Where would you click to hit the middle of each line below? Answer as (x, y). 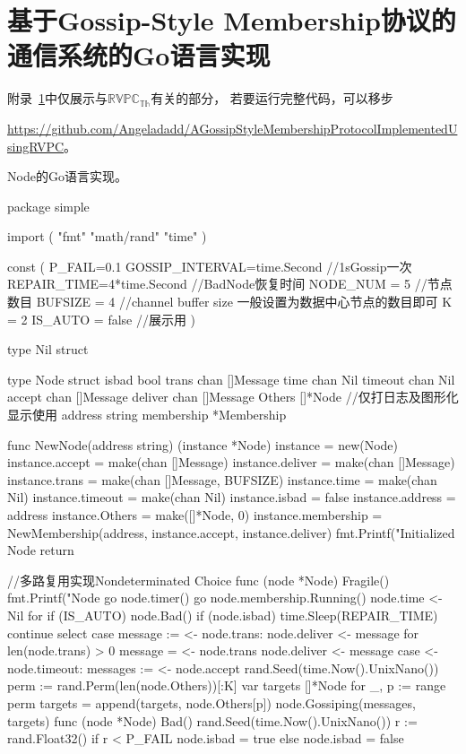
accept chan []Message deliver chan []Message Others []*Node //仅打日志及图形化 (233, 397)
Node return (41, 550)
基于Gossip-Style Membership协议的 (232, 20)
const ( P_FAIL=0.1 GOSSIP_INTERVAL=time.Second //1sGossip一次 (210, 266)
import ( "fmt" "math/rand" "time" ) (107, 236)
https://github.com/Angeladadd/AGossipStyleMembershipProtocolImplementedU (233, 128)
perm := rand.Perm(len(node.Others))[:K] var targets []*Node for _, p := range (227, 685)
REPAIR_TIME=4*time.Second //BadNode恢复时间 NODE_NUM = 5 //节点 (230, 284)
